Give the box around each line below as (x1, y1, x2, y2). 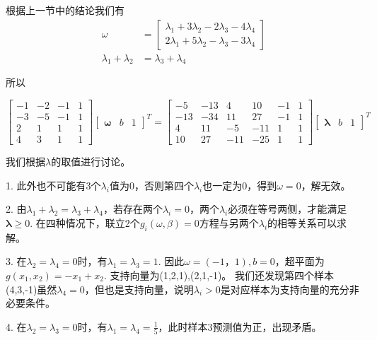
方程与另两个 (199, 215, 259, 230)
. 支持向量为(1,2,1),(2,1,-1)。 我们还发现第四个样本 (103, 267, 335, 282)
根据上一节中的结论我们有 (6, 3, 124, 17)
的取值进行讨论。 (51, 154, 131, 169)
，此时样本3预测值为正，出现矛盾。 (158, 319, 322, 334)
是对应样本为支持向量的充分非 (220, 281, 359, 296)
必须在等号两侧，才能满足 (228, 201, 347, 216)
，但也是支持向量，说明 (84, 281, 194, 296)
